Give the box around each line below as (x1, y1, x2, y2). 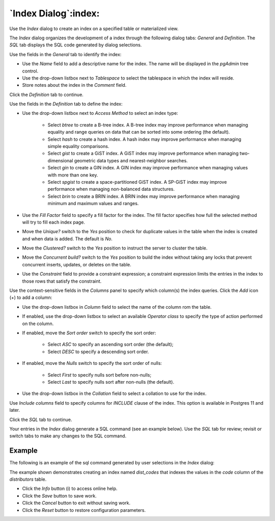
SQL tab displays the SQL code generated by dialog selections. (9, 42, 142, 48)
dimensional (47, 157, 73, 163)
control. (22, 68, 39, 74)
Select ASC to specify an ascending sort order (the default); (47, 341, 174, 348)
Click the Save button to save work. (22, 492, 97, 499)
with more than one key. (47, 171, 98, 178)
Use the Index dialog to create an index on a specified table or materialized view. (9, 26, 179, 32)
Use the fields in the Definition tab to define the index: (9, 101, 123, 107)
